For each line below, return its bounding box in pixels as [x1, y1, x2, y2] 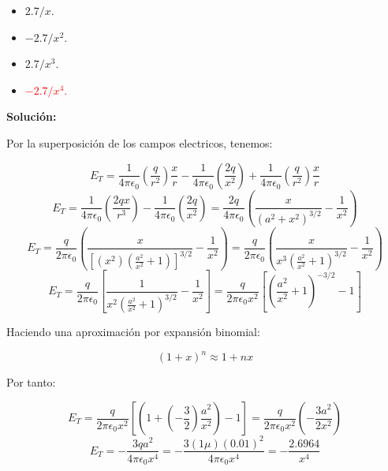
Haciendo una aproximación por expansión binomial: [6, 323, 260, 340]
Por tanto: [6, 374, 56, 391]
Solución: [6, 108, 57, 125]
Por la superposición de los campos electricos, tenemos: [6, 134, 273, 151]
